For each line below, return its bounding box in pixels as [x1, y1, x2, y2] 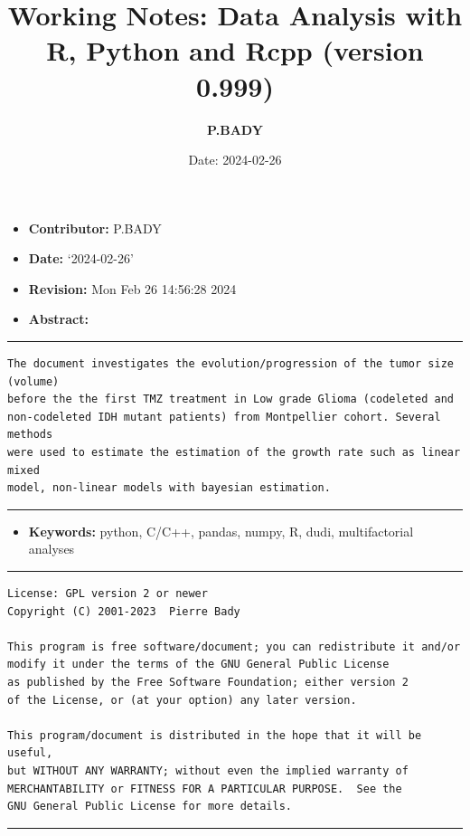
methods [7, 428, 53, 442]
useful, [7, 746, 53, 760]
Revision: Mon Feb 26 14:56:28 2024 [28, 279, 237, 298]
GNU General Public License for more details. [7, 800, 292, 813]
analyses [28, 539, 75, 558]
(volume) [7, 375, 60, 388]
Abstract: [28, 309, 89, 328]
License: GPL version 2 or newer [7, 587, 208, 600]
